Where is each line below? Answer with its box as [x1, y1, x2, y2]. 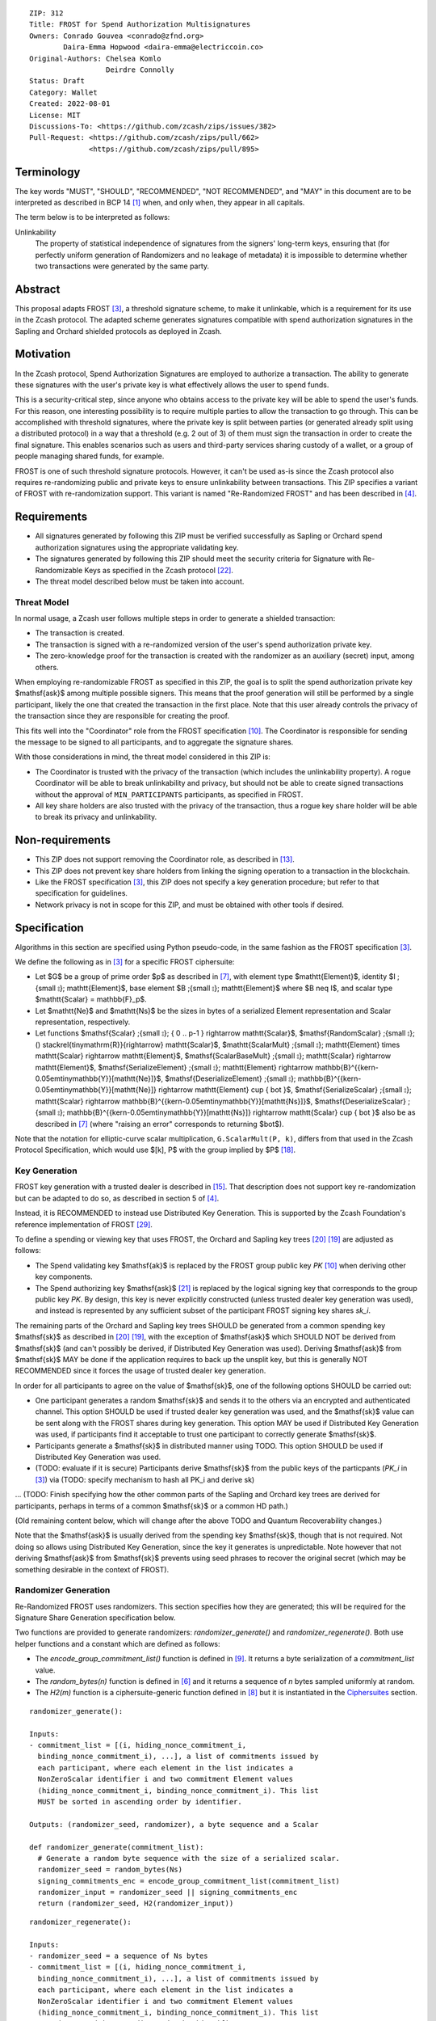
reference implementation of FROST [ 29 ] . [15, 1219, 153, 1229]
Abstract [15, 282, 61, 296]
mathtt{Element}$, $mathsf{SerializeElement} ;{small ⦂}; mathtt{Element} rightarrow [35, 1062, 314, 1072]
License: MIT [29, 110, 81, 120]
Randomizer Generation [15, 1584, 111, 1596]
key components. [35, 1272, 93, 1281]
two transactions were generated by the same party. [35, 261, 210, 271]
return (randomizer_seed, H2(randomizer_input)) [37, 1899, 234, 1908]
